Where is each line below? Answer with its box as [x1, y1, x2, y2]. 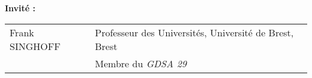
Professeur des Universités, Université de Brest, [95, 25, 294, 39]
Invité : [5, 2, 36, 14]
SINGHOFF [10, 39, 61, 53]
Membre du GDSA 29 [95, 56, 187, 70]
